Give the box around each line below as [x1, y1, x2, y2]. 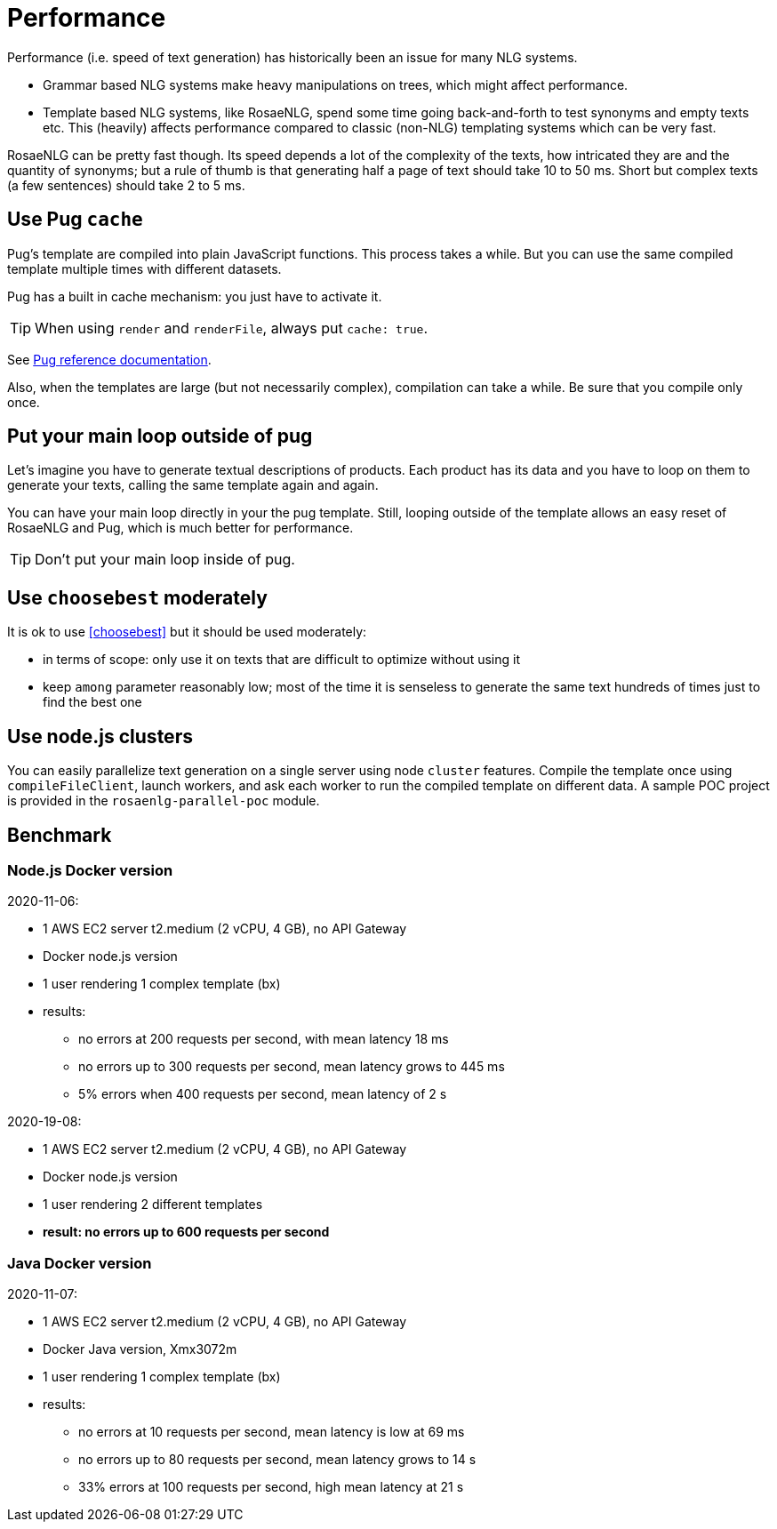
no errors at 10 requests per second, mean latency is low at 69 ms [78, 1424, 465, 1440]
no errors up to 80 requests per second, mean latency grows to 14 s [78, 1452, 477, 1468]
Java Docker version [7, 1253, 152, 1272]
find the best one [43, 694, 142, 710]
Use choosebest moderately [7, 586, 268, 609]
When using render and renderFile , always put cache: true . [35, 318, 428, 337]
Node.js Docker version [7, 861, 173, 879]
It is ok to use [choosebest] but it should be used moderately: [7, 624, 367, 640]
